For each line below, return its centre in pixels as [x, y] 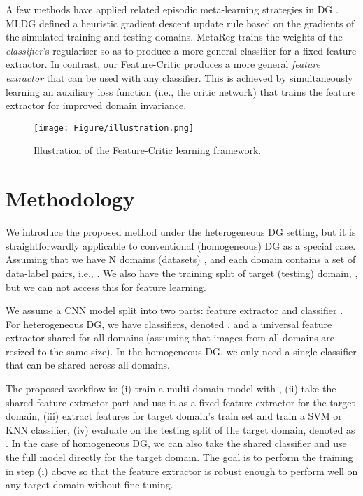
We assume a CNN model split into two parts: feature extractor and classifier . [175, 310]
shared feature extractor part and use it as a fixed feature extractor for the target [180, 402]
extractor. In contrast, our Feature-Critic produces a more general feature [163, 64]
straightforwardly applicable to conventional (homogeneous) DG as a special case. [181, 245]
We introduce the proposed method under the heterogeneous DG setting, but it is [181, 232]
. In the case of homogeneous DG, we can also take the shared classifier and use [176, 443]
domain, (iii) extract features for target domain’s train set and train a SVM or [174, 416]
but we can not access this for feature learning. [106, 286]
